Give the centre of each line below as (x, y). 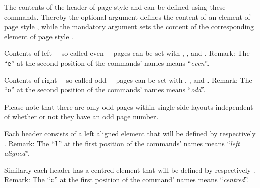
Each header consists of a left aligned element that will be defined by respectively (130, 133)
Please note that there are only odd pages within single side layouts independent (129, 106)
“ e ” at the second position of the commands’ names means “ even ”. (107, 63)
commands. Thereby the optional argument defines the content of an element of (127, 16)
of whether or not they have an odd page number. (81, 116)
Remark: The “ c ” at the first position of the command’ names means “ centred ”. (127, 180)
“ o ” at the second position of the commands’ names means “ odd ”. (105, 90)
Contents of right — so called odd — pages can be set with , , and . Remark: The (128, 80)
